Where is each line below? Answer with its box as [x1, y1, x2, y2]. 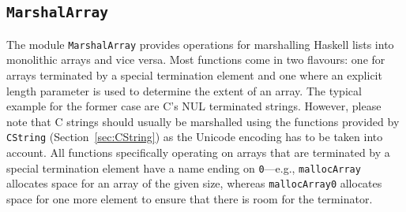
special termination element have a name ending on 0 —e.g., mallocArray [6, 159, 361, 176]
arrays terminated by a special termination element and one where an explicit [6, 67, 382, 84]
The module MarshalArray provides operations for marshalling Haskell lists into [6, 35, 394, 52]
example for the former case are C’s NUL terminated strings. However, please [6, 98, 382, 114]
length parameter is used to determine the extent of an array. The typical [6, 82, 362, 99]
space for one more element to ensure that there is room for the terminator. [6, 190, 373, 206]
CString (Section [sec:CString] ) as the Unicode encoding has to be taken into [6, 128, 383, 145]
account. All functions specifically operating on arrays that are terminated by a [6, 144, 390, 161]
